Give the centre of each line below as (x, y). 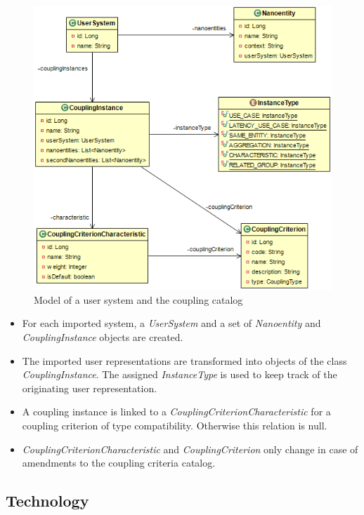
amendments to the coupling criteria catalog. (119, 463)
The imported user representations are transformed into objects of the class (184, 360)
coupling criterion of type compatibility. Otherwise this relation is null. (175, 425)
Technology (47, 501)
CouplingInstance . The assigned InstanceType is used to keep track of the (180, 374)
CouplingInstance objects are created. (103, 336)
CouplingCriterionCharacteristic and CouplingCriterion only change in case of (190, 449)
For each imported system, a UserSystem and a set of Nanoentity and (171, 323)
